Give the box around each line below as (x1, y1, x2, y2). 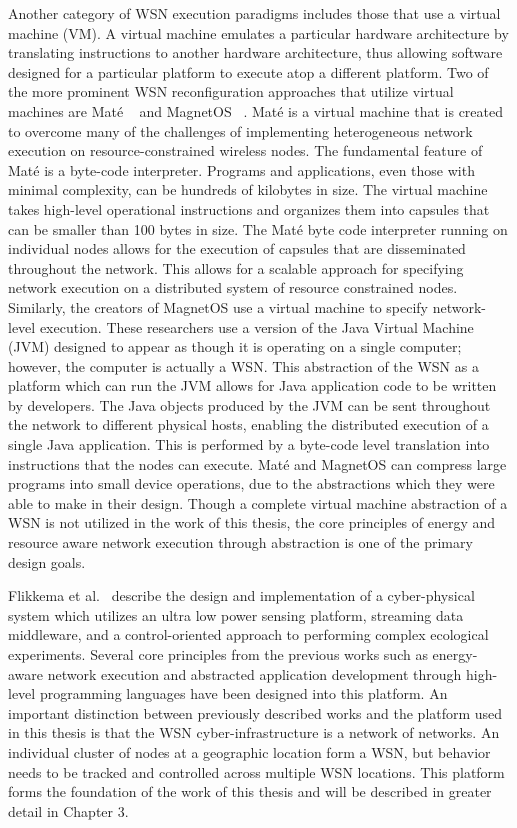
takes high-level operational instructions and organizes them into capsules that (8, 198, 490, 219)
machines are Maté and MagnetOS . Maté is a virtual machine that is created (8, 100, 503, 121)
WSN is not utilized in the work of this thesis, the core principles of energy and (8, 512, 496, 533)
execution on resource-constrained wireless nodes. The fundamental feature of (8, 140, 483, 161)
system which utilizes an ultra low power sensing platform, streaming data (8, 604, 464, 625)
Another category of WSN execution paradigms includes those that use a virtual (8, 3, 501, 23)
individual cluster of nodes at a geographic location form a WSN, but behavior (8, 741, 491, 762)
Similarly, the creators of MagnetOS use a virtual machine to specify (8, 296, 429, 317)
